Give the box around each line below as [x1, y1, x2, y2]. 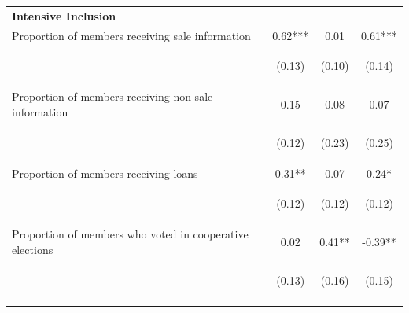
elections [12, 241, 53, 257]
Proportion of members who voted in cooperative [12, 226, 249, 242]
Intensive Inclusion [12, 7, 116, 24]
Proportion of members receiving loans [12, 164, 198, 181]
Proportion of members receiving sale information [12, 27, 251, 43]
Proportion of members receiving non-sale [12, 88, 213, 105]
